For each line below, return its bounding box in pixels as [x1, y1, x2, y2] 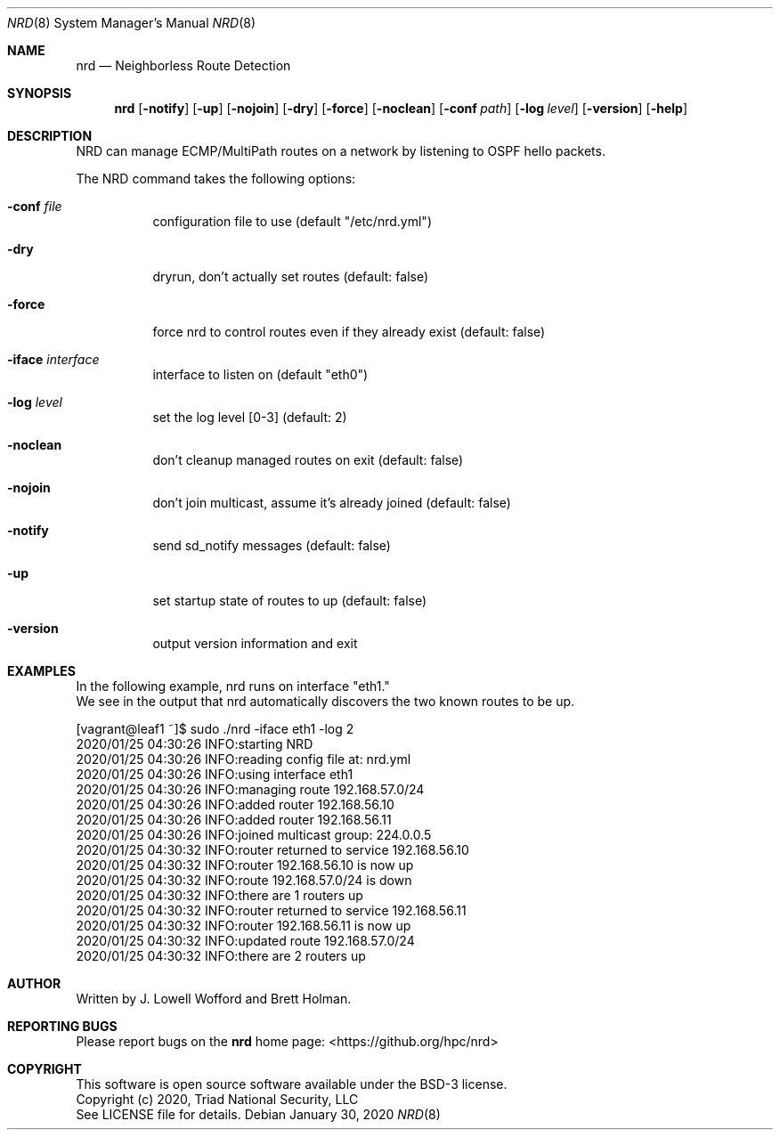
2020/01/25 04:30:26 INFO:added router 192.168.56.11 [76, 812, 392, 827]
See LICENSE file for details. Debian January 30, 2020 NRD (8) [76, 1107, 441, 1122]
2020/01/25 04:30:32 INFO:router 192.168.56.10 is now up [76, 857, 414, 873]
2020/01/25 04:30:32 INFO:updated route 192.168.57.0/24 [76, 933, 415, 948]
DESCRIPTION [7, 128, 93, 143]
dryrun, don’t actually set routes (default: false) [152, 269, 429, 284]
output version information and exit [152, 636, 358, 651]
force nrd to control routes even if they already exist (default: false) [152, 324, 546, 339]
